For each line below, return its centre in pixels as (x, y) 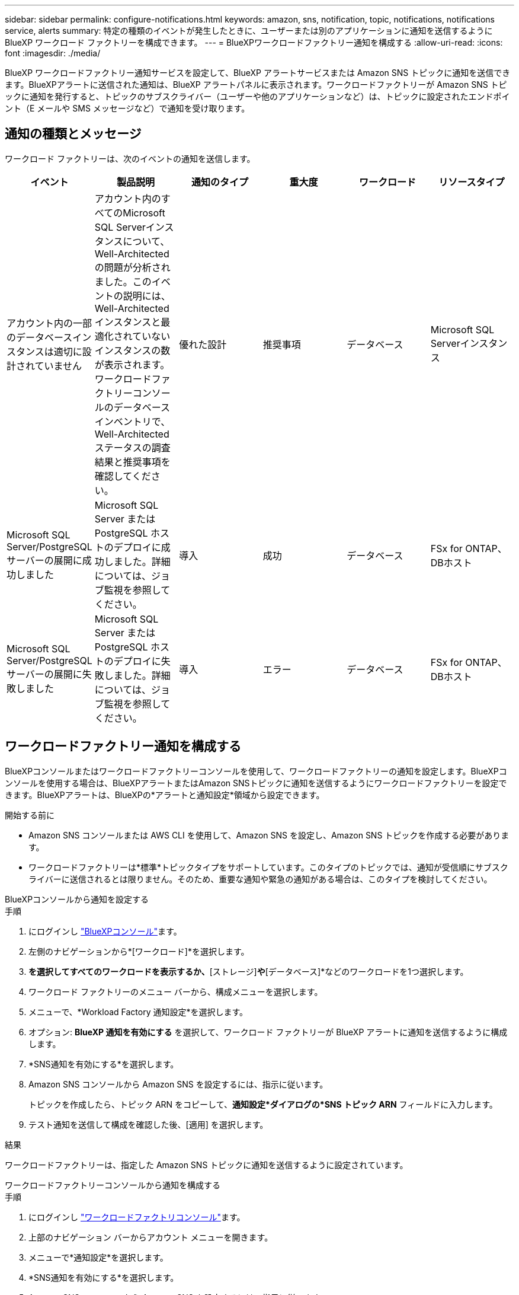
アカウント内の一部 (49, 323)
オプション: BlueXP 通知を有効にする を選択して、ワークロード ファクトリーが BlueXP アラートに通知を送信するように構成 (268, 1032)
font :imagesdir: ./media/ (53, 53)
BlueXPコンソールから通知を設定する (77, 899)
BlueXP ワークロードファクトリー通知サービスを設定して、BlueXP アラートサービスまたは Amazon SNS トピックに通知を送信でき (258, 73)
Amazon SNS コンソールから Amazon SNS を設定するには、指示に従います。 (178, 1084)
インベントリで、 (132, 421)
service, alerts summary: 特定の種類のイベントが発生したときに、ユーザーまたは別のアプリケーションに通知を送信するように (249, 31)
